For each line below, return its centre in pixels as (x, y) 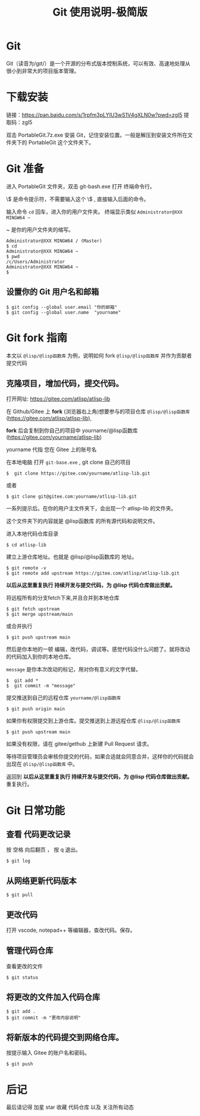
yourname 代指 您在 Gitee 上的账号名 (51, 449)
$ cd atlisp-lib (26, 545)
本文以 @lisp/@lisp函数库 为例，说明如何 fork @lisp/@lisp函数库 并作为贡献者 (99, 355)
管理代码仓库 (30, 951)
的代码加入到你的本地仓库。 (40, 657)
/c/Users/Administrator (36, 262)
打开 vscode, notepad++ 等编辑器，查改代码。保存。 (71, 930)
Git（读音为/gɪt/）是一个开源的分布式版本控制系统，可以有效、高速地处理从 (98, 63)
